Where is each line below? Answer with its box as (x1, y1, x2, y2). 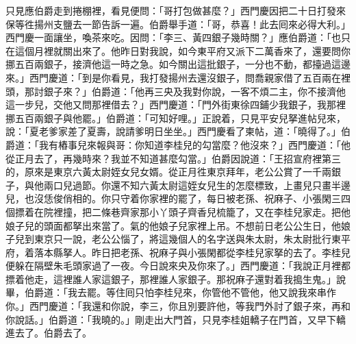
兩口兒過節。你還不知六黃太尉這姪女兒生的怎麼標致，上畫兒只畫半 (43, 177, 341, 192)
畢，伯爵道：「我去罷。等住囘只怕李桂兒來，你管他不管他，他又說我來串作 (5, 285, 336, 299)
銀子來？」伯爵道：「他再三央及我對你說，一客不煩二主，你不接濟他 (43, 84, 346, 98)
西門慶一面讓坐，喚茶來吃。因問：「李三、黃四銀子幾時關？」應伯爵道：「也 (5, 30, 341, 45)
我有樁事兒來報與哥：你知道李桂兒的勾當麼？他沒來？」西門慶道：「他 (38, 137, 351, 151)
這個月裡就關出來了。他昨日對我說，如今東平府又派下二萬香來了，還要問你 (14, 43, 351, 58)
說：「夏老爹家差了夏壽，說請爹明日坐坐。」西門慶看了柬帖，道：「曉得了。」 (5, 124, 341, 138)
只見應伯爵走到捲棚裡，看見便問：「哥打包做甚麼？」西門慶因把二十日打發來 (5, 3, 346, 17)
